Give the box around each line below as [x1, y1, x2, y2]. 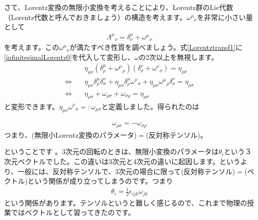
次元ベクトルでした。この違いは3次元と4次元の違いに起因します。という [4, 156, 241, 166]
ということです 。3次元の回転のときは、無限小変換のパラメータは [4, 146, 219, 157]
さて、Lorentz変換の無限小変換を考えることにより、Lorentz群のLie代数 [4, 2, 233, 12]
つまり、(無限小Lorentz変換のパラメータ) [4, 129, 137, 140]
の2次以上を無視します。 [138, 51, 218, 62]
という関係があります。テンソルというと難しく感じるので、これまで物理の [4, 197, 248, 208]
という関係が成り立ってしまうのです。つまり [27, 176, 173, 186]
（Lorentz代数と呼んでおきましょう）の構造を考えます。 [4, 11, 187, 22]
